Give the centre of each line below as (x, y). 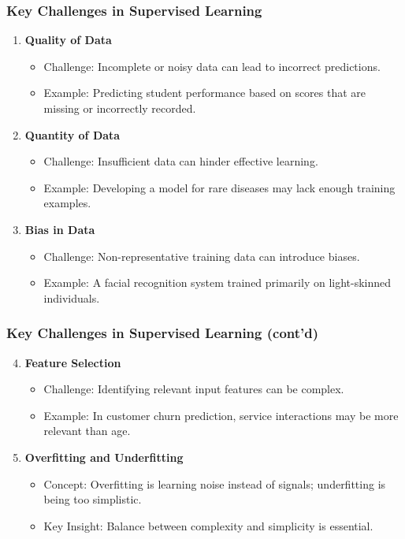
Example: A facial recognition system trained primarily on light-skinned (217, 283)
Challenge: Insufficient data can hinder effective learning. (181, 161)
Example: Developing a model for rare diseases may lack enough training (219, 187)
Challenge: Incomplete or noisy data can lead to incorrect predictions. (212, 66)
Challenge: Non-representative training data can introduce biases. (202, 256)
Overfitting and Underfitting (104, 457)
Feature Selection (73, 362)
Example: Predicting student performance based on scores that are (205, 93)
